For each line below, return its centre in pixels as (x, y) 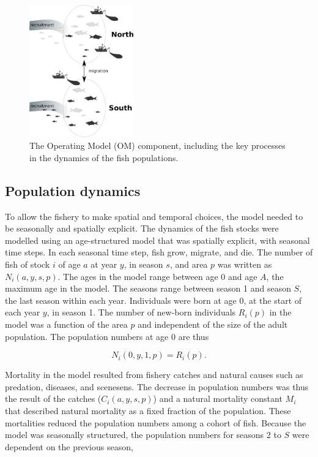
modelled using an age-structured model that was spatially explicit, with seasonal (157, 240)
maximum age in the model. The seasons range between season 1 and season (148, 288)
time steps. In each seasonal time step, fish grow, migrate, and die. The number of (159, 252)
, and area (189, 264)
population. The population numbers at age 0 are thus (107, 336)
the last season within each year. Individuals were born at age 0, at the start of (153, 300)
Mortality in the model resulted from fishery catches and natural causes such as (154, 375)
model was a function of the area (66, 324)
